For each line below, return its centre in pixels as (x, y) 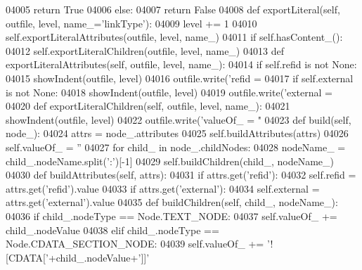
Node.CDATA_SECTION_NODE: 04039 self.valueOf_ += (135, 244)
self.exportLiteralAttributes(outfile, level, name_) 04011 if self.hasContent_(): (174, 37)
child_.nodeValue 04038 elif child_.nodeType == (112, 230)
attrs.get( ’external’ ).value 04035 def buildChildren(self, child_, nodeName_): (172, 202)
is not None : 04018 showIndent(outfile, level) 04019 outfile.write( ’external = (169, 92)
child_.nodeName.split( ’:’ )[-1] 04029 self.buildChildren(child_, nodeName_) (170, 161)
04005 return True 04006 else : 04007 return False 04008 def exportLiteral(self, (173, 9)
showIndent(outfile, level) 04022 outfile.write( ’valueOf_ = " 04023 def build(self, (179, 119)
